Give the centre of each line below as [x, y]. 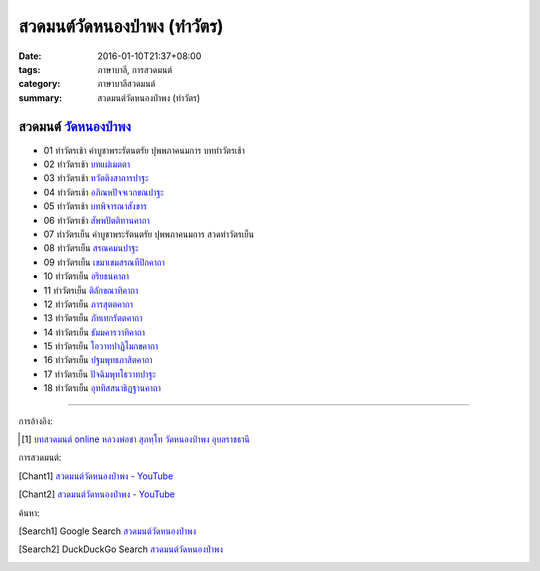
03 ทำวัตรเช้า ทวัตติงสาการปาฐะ [96, 178]
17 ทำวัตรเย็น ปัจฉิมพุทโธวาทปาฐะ [100, 374]
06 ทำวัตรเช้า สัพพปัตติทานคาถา [96, 220]
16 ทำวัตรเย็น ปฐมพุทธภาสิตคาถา [98, 360]
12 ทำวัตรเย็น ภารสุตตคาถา [88, 304]
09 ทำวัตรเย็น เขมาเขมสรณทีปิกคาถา [104, 262]
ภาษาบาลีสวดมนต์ [126, 84]
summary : [40, 97]
